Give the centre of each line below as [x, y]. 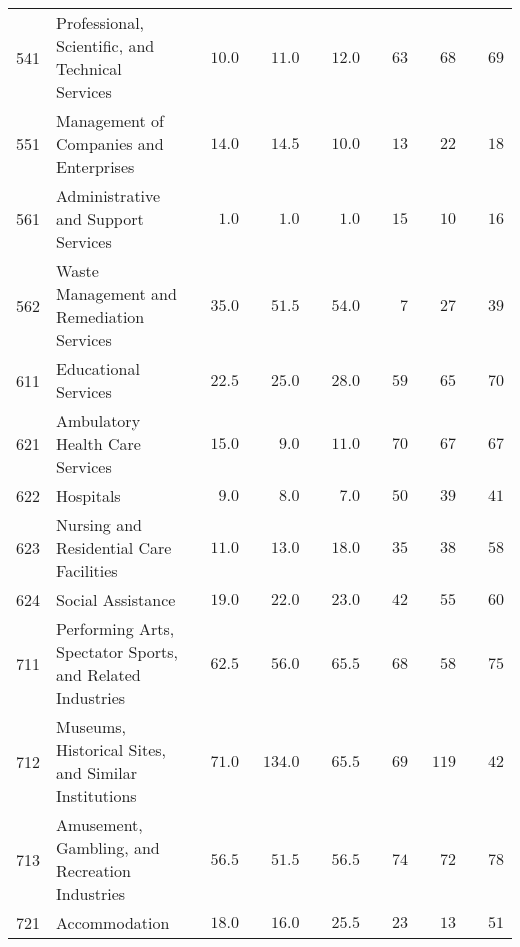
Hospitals [88, 495]
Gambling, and [108, 847]
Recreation [93, 870]
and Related [98, 674]
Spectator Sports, [117, 651]
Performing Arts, [115, 628]
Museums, [91, 726]
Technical [89, 68]
